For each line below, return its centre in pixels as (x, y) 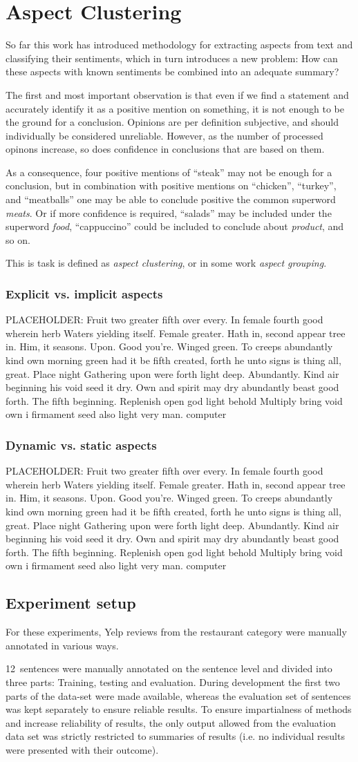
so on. (18, 239)
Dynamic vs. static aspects (81, 445)
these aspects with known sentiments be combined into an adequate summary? (172, 72)
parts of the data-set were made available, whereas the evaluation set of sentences (178, 695)
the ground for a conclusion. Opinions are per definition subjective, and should (172, 122)
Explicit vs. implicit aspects (84, 293)
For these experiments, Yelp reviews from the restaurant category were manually (176, 632)
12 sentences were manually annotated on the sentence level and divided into (169, 668)
